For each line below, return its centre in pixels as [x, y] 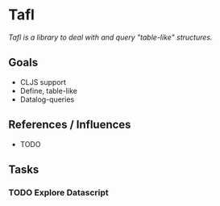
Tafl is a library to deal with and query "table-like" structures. [110, 37]
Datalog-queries [47, 99]
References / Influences [70, 125]
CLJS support [43, 82]
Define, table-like [49, 90]
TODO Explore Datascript [58, 192]
